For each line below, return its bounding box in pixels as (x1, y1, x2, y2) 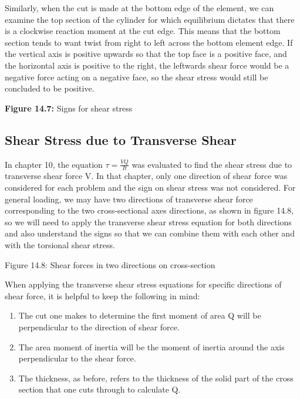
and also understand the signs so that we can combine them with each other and (5, 227, 295, 239)
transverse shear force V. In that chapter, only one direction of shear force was (5, 170, 288, 182)
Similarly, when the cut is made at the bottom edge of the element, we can (5, 2, 274, 13)
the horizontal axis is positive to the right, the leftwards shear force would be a (5, 59, 289, 71)
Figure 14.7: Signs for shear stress (5, 102, 133, 114)
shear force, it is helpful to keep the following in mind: (5, 289, 200, 302)
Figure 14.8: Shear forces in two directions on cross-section (5, 258, 215, 270)
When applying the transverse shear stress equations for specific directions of (5, 278, 282, 290)
